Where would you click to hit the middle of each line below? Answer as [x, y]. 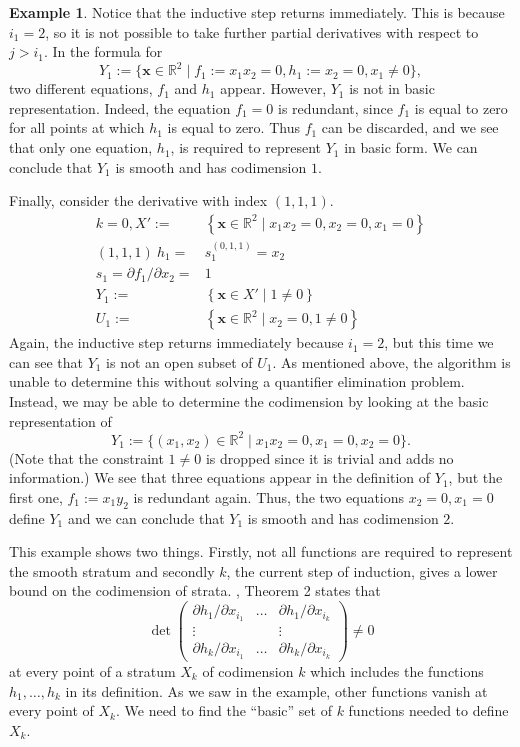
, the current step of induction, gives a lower [362, 570]
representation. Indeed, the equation [120, 107]
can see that [46, 361]
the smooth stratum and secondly [112, 570]
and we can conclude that [146, 517]
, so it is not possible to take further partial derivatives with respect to [262, 31]
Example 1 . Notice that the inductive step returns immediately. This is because [257, 12]
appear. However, [273, 88]
